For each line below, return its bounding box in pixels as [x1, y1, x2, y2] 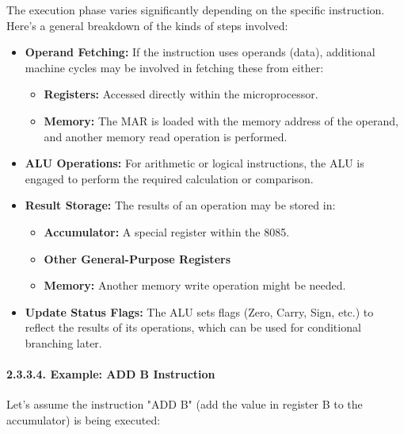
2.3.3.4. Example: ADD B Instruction [6, 366, 215, 382]
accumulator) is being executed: [6, 411, 161, 428]
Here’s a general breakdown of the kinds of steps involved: [6, 17, 288, 33]
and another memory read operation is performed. [44, 128, 288, 144]
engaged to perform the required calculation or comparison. [25, 170, 314, 186]
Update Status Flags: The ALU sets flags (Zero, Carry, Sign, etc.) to [25, 303, 374, 320]
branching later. [25, 334, 102, 351]
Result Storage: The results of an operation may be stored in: [25, 197, 336, 213]
